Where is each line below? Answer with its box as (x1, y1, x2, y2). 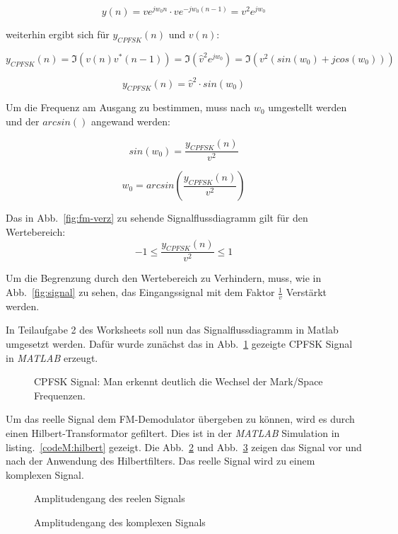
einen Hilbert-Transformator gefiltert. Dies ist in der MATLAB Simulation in (6, 426, 340, 440)
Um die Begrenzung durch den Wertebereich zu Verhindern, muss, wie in (6, 271, 322, 285)
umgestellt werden (268, 100, 347, 115)
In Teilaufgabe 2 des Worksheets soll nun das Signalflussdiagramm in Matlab (6, 322, 339, 337)
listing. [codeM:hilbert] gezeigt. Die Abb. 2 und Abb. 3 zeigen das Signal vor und (6, 439, 362, 454)
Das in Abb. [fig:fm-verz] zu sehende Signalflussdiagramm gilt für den (6, 210, 308, 225)
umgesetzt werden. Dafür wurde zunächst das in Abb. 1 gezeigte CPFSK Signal (6, 336, 353, 351)
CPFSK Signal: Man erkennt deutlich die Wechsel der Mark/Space (34, 374, 323, 389)
